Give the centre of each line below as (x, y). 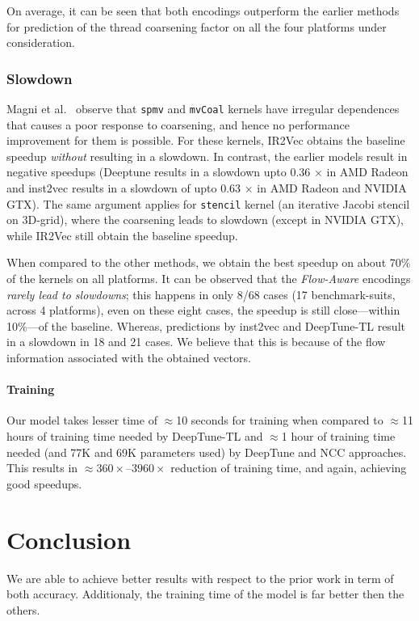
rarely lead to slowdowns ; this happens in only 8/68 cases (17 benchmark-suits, (201, 294)
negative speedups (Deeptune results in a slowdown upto (147, 172)
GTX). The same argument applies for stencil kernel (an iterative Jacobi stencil (208, 203)
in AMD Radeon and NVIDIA (332, 188)
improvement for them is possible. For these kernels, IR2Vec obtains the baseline (206, 140)
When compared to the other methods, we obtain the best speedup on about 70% (209, 262)
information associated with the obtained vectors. (129, 358)
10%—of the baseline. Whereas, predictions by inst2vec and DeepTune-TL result (206, 325)
